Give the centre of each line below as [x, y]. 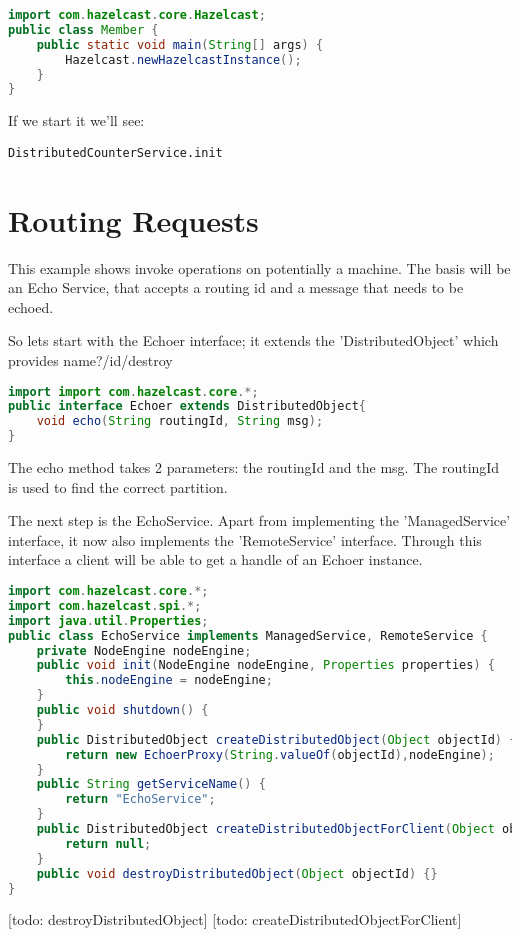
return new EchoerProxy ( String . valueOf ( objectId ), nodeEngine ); [280, 754]
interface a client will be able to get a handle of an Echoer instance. [215, 559]
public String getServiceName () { [151, 784]
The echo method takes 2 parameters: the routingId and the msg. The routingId [254, 467]
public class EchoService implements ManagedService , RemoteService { [248, 635]
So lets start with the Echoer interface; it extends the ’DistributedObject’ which [253, 340]
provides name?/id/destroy [90, 360]
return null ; [108, 843]
